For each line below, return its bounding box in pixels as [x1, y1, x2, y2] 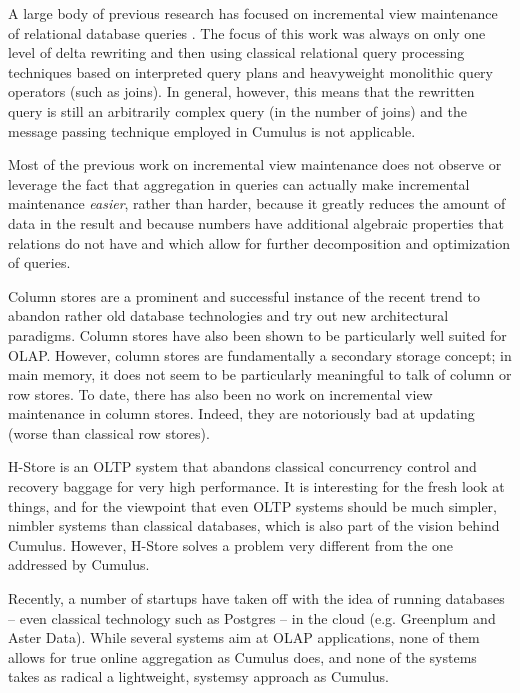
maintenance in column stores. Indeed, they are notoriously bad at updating [8, 403, 475, 424]
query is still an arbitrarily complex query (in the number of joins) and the [8, 100, 468, 121]
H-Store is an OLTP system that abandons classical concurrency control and [8, 456, 477, 477]
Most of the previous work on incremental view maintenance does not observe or [8, 154, 502, 175]
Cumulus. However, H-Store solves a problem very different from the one [8, 534, 453, 555]
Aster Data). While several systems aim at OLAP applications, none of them [8, 627, 480, 648]
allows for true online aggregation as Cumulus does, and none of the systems [8, 646, 477, 667]
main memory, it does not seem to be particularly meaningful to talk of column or [8, 364, 512, 385]
